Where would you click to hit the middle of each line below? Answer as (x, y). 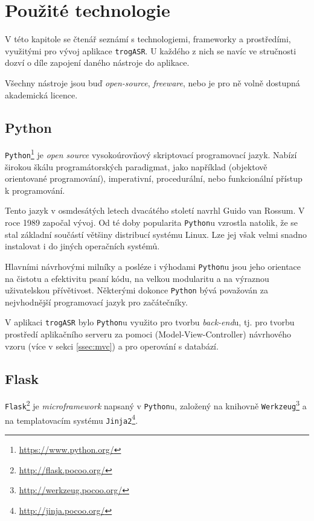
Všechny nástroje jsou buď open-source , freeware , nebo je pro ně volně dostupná (152, 82)
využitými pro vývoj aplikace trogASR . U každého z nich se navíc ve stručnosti (151, 50)
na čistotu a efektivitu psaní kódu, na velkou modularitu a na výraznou (137, 278)
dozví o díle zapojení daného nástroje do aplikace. (97, 62)
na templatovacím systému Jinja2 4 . (72, 419)
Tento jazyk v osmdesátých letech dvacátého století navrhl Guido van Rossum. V (155, 210)
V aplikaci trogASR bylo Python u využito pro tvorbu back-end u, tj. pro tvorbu (150, 322)
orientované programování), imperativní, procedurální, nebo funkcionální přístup (154, 178)
